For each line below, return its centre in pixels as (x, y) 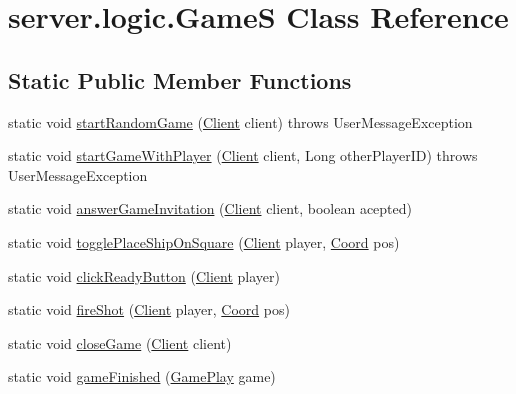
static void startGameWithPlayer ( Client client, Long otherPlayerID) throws (243, 155)
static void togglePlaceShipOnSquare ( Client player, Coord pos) (204, 241)
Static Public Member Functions (180, 79)
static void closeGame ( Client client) (120, 342)
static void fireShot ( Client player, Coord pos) (149, 309)
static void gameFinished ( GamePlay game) (142, 376)
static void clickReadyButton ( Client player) (144, 275)
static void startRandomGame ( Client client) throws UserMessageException (240, 121)
